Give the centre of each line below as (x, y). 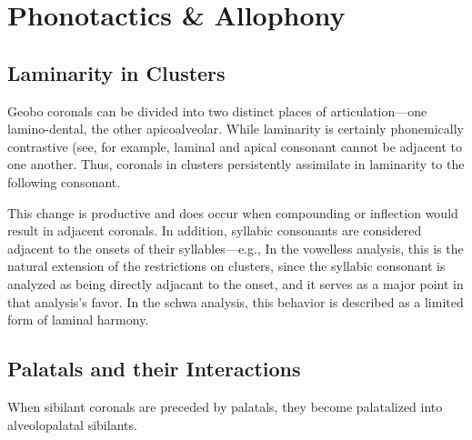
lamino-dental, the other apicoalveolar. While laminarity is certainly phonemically (236, 129)
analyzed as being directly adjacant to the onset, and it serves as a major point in (236, 283)
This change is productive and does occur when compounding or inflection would (233, 212)
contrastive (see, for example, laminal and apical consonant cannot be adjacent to (235, 146)
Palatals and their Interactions (154, 369)
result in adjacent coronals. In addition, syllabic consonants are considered (215, 230)
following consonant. (64, 181)
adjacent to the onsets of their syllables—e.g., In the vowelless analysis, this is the (236, 248)
